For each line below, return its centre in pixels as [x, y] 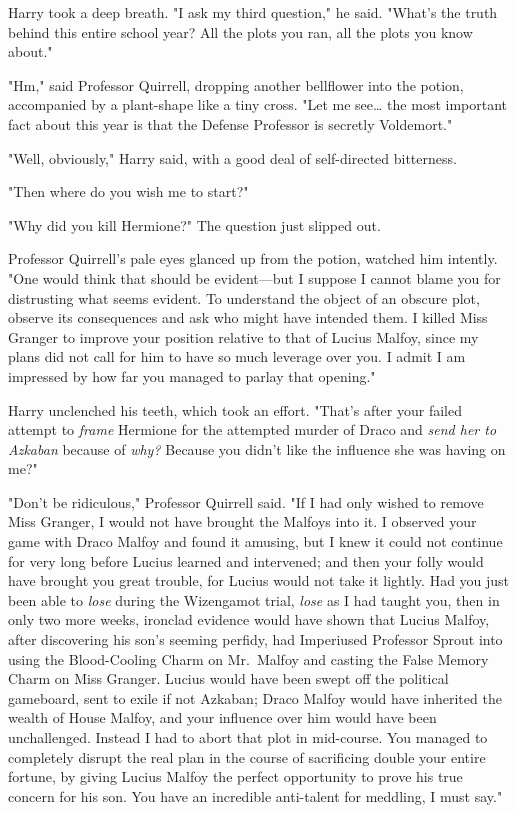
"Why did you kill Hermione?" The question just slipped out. [194, 224]
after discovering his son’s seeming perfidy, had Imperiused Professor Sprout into [255, 639]
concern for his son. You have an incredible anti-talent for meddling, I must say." [255, 795]
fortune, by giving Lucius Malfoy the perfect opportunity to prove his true [235, 776]
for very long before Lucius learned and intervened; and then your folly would [246, 560]
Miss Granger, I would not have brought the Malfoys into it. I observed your [242, 521]
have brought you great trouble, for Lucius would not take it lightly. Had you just [259, 580]
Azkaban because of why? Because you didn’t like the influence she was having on [257, 448]
